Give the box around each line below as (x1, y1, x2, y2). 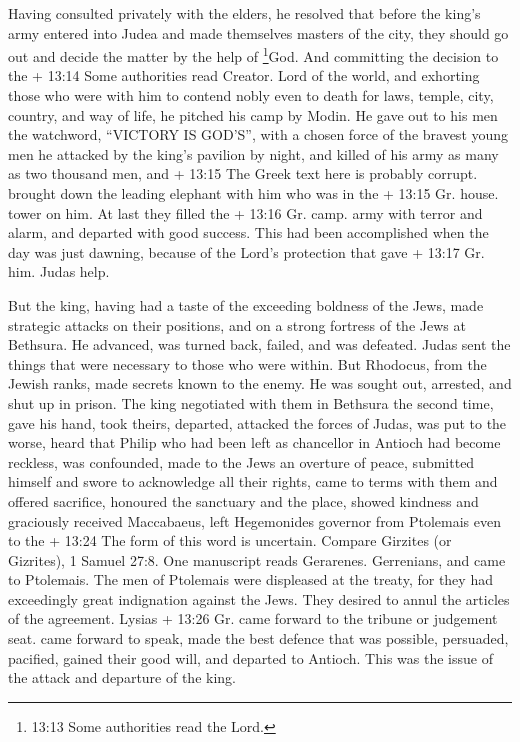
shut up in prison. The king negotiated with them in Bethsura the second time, (8, 392, 494, 413)
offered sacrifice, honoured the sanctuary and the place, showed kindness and (8, 490, 479, 511)
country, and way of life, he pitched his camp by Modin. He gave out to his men (8, 104, 498, 125)
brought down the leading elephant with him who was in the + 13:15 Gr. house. (8, 183, 499, 203)
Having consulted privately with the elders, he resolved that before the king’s (8, 3, 481, 23)
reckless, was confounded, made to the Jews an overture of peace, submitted (8, 451, 475, 472)
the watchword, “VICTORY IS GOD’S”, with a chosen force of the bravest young (8, 124, 509, 145)
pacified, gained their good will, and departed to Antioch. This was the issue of (8, 647, 493, 668)
